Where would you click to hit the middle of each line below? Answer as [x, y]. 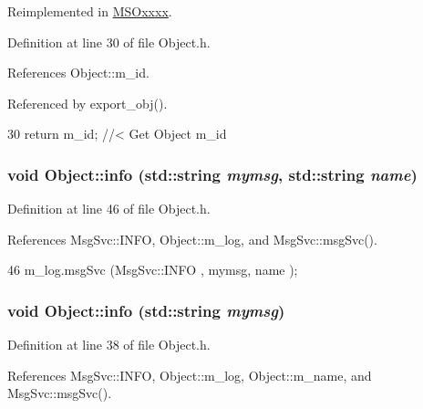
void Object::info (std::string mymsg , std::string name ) [212, 174]
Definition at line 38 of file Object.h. [109, 345]
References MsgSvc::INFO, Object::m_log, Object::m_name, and [190, 375]
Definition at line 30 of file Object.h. [109, 42]
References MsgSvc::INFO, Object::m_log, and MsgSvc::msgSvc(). [192, 239]
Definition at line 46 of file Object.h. [109, 209]
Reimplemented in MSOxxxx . [90, 11]
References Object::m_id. [78, 73]
